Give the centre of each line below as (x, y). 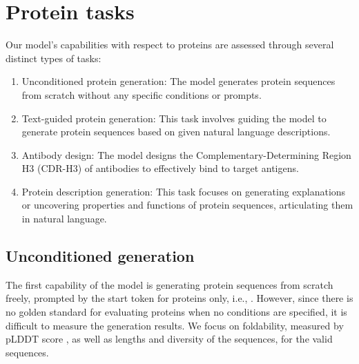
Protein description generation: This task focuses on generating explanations (184, 191)
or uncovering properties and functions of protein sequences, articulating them (187, 205)
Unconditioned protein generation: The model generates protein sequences (178, 81)
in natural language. (64, 219)
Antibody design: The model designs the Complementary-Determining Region (186, 154)
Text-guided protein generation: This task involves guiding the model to (174, 118)
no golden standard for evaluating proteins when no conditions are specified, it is (176, 312)
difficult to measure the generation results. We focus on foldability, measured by (175, 325)
